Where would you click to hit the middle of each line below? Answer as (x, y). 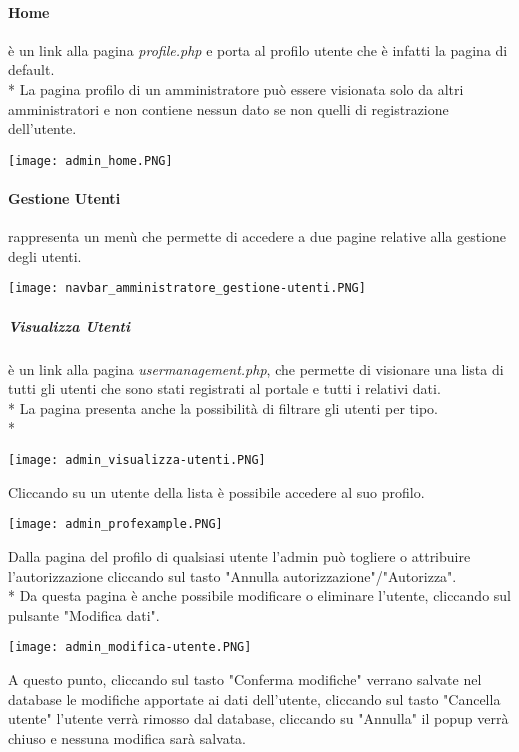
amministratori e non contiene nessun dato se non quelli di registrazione (228, 108)
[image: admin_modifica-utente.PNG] (130, 647)
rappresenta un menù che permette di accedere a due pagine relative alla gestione (257, 236)
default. (31, 69)
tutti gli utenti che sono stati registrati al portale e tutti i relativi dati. (224, 388)
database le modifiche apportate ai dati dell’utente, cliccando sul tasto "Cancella (254, 698)
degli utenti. (45, 255)
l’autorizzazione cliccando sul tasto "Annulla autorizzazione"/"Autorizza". (232, 575)
